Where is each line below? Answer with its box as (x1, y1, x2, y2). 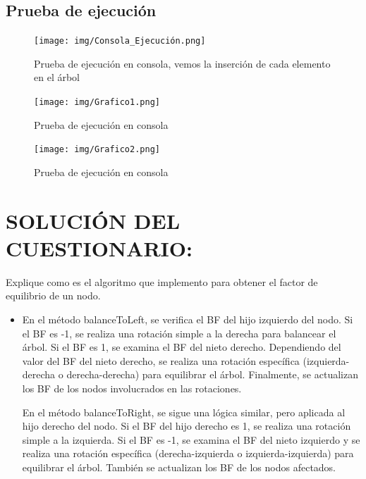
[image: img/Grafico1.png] (34, 97, 160, 108)
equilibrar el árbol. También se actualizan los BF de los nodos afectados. (22, 459, 336, 474)
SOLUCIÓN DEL (6, 206, 181, 235)
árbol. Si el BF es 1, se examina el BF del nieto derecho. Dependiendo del (22, 340, 341, 354)
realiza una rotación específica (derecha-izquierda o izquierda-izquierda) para (22, 446, 354, 461)
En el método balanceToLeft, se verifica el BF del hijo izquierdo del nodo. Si (22, 312, 353, 327)
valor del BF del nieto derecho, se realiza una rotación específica (22, 353, 300, 368)
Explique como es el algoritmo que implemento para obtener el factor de (6, 274, 318, 289)
